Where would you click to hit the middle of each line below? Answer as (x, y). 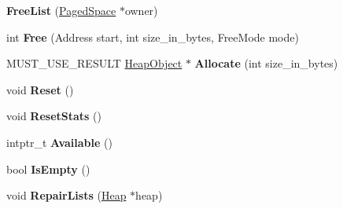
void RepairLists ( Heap (66, 195)
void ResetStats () (54, 116)
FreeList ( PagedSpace (61, 10)
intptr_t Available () (59, 142)
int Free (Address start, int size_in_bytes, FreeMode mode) (153, 37)
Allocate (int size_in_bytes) (266, 63)
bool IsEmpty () (48, 169)
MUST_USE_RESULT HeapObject (94, 63)
